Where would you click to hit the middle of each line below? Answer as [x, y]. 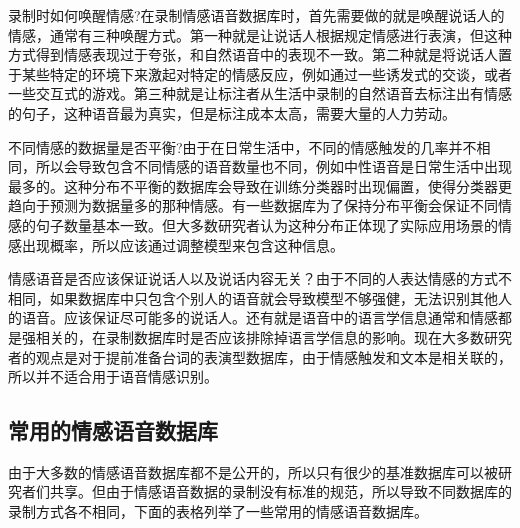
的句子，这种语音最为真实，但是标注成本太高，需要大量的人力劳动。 [232, 112]
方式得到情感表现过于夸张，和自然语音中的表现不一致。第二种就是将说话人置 [260, 54]
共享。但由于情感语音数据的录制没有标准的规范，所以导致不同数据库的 [280, 491]
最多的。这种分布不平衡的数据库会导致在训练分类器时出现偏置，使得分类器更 [260, 185]
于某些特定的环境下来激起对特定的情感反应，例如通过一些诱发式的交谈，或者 [260, 73]
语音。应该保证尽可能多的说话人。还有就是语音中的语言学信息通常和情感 [259, 317]
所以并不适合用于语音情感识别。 [113, 376]
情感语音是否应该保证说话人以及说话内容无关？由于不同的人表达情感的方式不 [260, 278]
